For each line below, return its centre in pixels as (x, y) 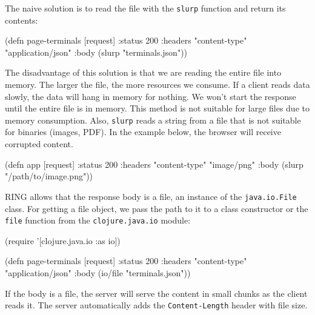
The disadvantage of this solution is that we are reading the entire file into (143, 72)
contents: (22, 20)
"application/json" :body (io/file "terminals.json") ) (98, 272)
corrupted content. (39, 144)
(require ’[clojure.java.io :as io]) (63, 240)
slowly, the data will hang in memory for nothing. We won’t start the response (151, 96)
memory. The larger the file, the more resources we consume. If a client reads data (157, 85)
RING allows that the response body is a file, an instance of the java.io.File (151, 196)
